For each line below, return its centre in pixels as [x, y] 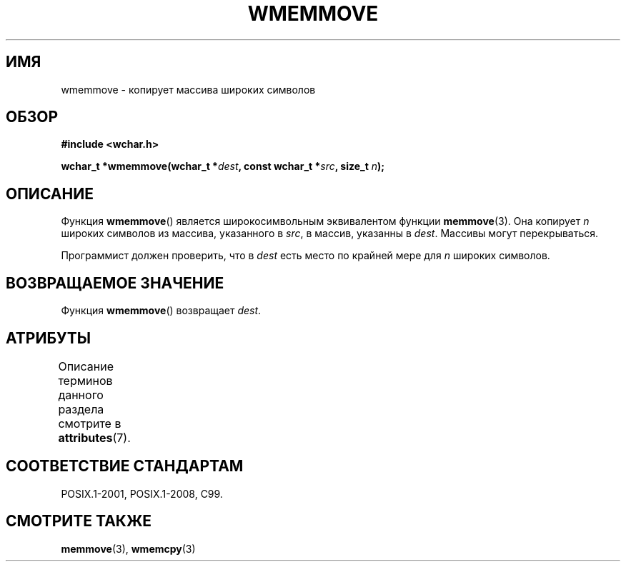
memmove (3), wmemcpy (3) [128, 548]
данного [81, 395]
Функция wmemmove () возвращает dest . [161, 311]
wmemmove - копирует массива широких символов [188, 89]
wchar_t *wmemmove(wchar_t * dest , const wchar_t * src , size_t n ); [223, 166]
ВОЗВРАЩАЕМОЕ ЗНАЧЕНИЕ [115, 283]
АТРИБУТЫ [49, 338]
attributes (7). [94, 437]
